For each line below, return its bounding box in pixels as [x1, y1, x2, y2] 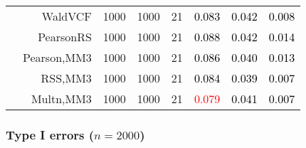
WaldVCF [41, 8, 92, 24]
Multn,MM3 [31, 90, 92, 107]
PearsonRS [38, 28, 92, 45]
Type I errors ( [6, 125, 95, 143]
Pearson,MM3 [23, 49, 92, 65]
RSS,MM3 [41, 70, 92, 86]
